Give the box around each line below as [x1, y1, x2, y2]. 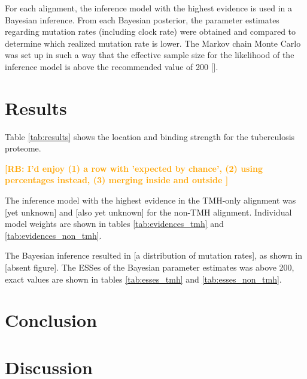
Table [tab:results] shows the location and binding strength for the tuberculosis [5, 130, 295, 142]
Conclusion [5, 308, 98, 332]
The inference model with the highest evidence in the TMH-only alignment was [5, 194, 296, 207]
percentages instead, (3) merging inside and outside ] [5, 174, 229, 186]
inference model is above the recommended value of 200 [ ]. [5, 60, 218, 72]
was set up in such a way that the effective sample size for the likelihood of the [5, 48, 294, 61]
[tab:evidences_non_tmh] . [5, 229, 102, 241]
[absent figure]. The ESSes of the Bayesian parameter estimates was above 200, [5, 261, 294, 274]
